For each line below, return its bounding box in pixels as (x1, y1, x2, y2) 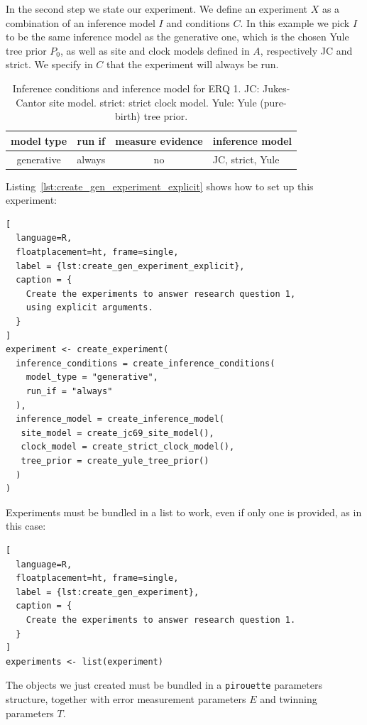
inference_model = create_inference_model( (16, 414, 224, 425)
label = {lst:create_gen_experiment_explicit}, (16, 261, 245, 271)
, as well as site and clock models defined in (60, 43, 250, 58)
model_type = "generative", (26, 372, 158, 383)
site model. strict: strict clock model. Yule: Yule (49, 94, 257, 109)
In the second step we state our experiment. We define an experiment (6, 1, 307, 16)
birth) (114, 109, 141, 124)
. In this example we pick (240, 15, 350, 30)
